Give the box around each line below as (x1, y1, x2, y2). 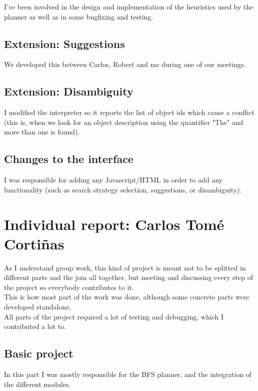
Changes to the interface (4, 151, 133, 166)
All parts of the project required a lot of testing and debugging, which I (4, 311, 224, 321)
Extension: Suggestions (4, 35, 125, 51)
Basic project (4, 345, 73, 361)
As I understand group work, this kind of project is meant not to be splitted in (4, 262, 246, 272)
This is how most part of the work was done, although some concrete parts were (4, 291, 249, 302)
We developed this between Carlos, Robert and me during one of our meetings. (4, 59, 246, 69)
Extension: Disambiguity (4, 83, 133, 99)
